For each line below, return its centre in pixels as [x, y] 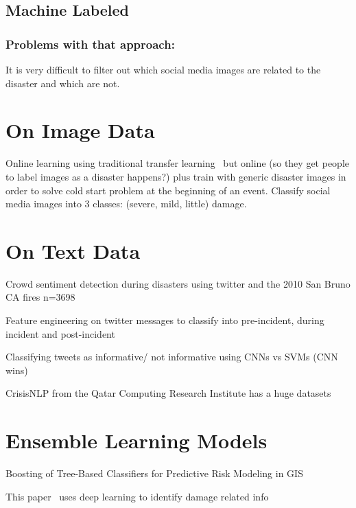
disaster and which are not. [63, 83]
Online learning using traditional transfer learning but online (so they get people [178, 163]
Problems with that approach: [90, 44]
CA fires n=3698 [40, 297]
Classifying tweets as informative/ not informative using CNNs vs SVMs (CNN [172, 357]
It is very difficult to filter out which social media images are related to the [163, 69]
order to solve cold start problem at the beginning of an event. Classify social [168, 190]
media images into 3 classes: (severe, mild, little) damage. [126, 204]
